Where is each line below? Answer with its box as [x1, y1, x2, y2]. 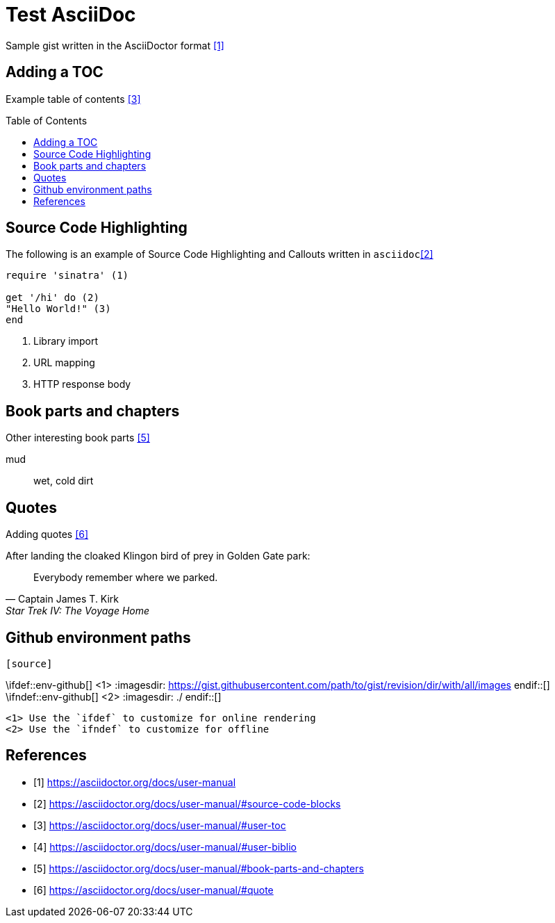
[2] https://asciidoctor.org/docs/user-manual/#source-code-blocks [33, 797, 341, 810]
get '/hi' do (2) [6, 292, 99, 304]
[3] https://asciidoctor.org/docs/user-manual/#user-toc [33, 819, 286, 831]
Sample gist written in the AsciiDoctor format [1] [6, 39, 224, 51]
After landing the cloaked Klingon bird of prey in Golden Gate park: [6, 550, 310, 562]
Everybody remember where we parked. [33, 571, 218, 584]
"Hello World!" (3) [6, 303, 111, 315]
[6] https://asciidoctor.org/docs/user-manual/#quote [33, 883, 274, 896]
